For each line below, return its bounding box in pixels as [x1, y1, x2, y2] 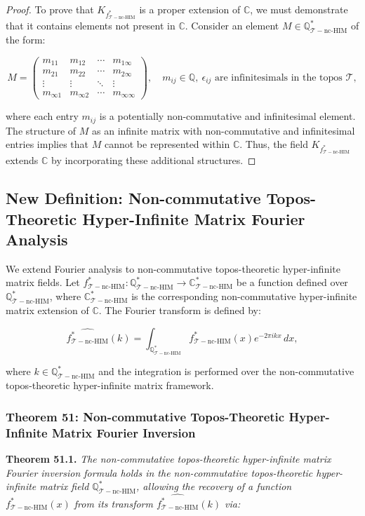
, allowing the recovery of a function [136, 479, 292, 494]
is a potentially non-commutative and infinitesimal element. [99, 109, 356, 123]
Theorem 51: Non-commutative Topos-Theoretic [6, 407, 285, 425]
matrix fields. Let [6, 275, 80, 290]
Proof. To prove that [6, 2, 94, 16]
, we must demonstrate [250, 2, 348, 16]
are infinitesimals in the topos [215, 72, 343, 83]
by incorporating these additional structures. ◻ [51, 153, 256, 168]
